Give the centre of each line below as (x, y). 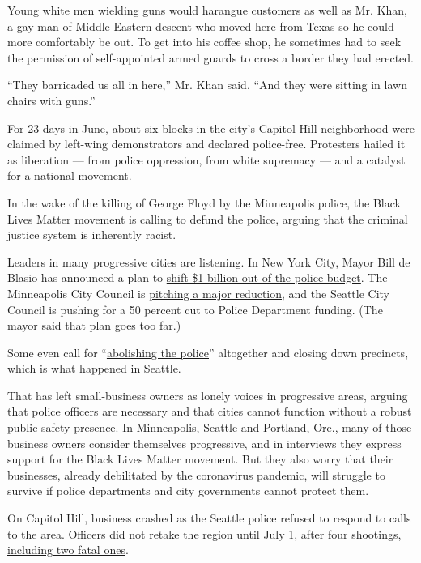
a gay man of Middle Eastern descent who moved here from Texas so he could (201, 26)
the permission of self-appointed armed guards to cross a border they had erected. (211, 57)
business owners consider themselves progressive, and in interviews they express (204, 443)
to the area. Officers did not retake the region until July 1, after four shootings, (204, 533)
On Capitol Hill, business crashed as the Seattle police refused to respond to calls (209, 518)
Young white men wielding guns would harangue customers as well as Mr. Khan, (208, 10)
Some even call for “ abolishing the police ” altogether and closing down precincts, (208, 352)
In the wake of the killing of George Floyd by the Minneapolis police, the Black (204, 202)
